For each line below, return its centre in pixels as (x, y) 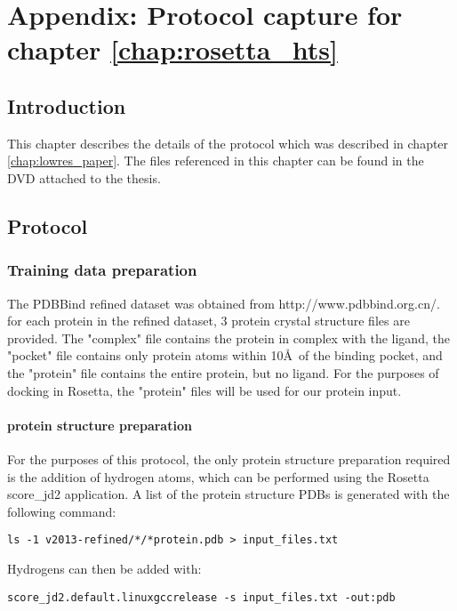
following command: (62, 511)
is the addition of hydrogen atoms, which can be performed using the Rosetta (218, 476)
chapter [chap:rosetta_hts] (172, 49)
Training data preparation (102, 270)
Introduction (67, 105)
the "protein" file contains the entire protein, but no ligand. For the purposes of (223, 372)
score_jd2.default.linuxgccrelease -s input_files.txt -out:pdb (201, 597)
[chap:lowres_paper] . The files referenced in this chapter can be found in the (216, 161)
